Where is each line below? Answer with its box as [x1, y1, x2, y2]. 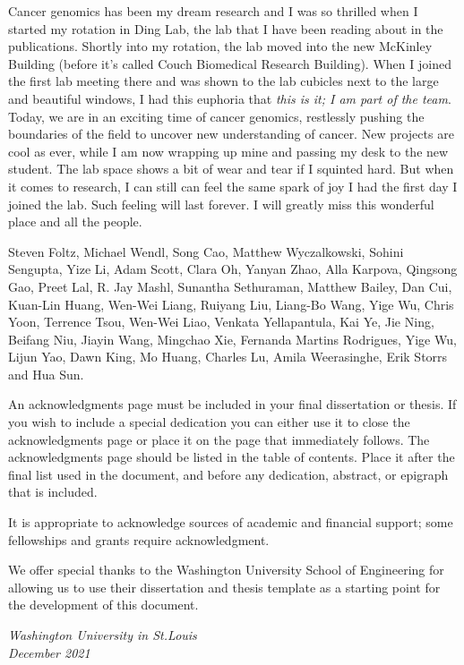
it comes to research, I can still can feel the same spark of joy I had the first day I [8, 176, 458, 195]
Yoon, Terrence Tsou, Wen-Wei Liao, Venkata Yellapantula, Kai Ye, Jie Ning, [8, 312, 434, 331]
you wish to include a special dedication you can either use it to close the [8, 413, 410, 431]
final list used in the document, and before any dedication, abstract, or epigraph [8, 465, 449, 483]
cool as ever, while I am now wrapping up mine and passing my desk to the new [8, 141, 449, 160]
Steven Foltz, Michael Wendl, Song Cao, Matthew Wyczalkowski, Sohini [8, 242, 404, 260]
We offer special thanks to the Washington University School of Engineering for [8, 560, 444, 579]
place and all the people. [8, 212, 142, 231]
